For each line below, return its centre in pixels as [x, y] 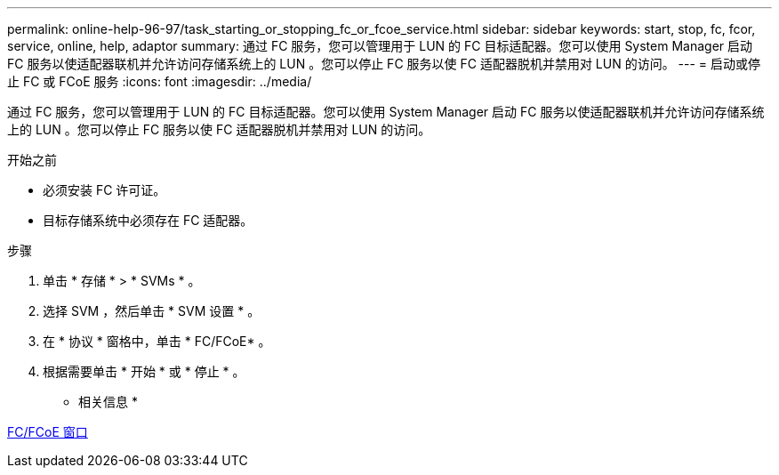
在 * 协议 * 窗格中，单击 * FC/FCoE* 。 [157, 341]
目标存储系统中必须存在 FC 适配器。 [148, 220]
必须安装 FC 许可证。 [104, 190]
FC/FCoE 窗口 [48, 432]
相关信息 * [108, 402]
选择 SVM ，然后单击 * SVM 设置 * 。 [152, 311]
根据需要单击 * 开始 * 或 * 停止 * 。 [144, 371]
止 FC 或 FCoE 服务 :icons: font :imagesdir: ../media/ [160, 81]
